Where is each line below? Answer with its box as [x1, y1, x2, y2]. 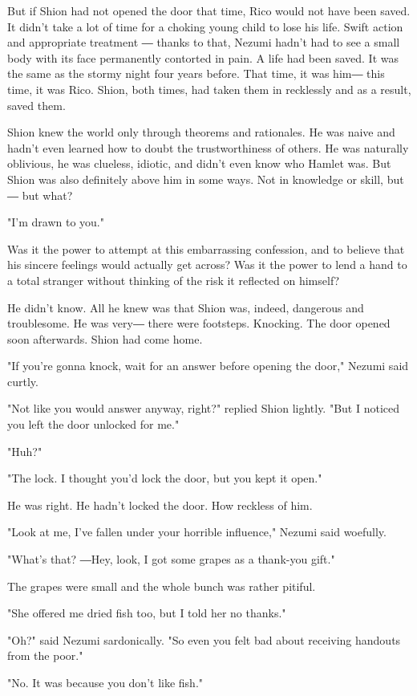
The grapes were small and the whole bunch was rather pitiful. [7, 577, 316, 594]
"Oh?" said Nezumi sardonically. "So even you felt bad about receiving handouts [7, 631, 401, 648]
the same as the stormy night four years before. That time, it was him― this [7, 65, 385, 82]
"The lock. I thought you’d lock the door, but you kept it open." [7, 470, 322, 486]
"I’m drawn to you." [7, 214, 104, 230]
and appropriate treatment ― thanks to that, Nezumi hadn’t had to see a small [7, 34, 400, 51]
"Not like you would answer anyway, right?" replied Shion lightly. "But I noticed [7, 400, 400, 417]
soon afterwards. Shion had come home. [7, 330, 203, 347]
